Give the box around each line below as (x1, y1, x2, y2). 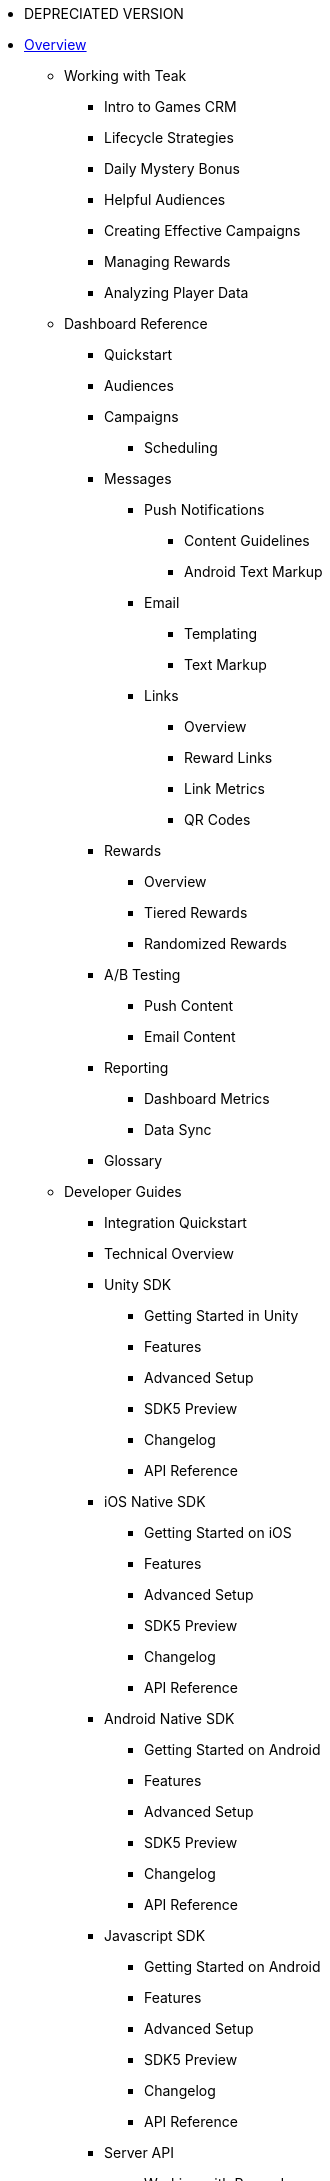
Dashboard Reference (64, 315, 208, 332)
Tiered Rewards (144, 904, 248, 921)
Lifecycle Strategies (104, 129, 234, 146)
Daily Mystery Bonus (104, 160, 240, 177)
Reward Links (184, 749, 273, 766)
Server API (104, 2144, 174, 2161)
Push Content (144, 997, 234, 1014)
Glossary (104, 1152, 163, 1169)
